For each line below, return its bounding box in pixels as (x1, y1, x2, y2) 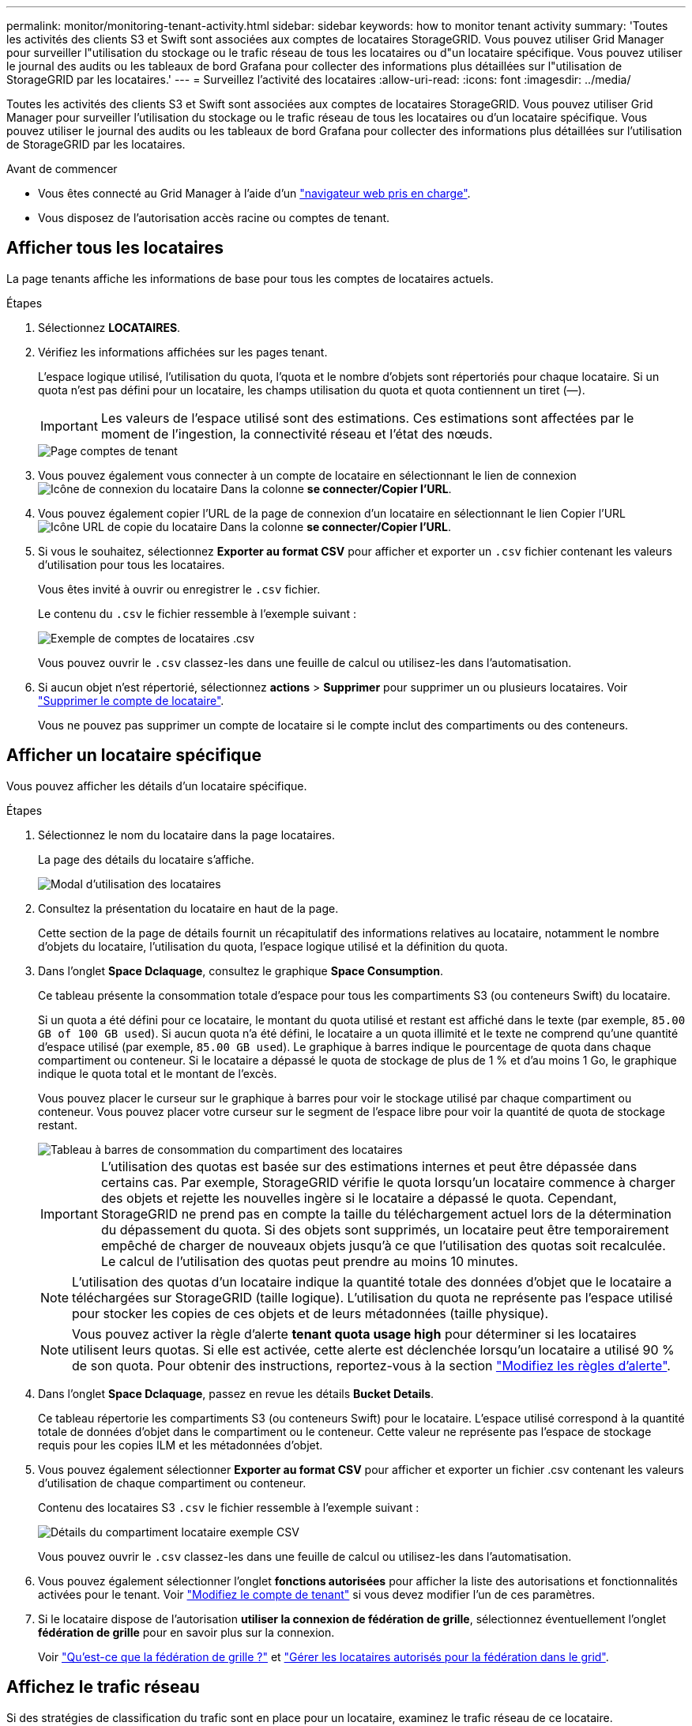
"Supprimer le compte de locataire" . (38, 693, 224, 707)
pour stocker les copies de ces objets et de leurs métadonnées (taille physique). (72, 1305, 549, 1321)
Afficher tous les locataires (6, 238, 224, 258)
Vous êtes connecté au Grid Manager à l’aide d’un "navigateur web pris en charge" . (38, 187, 471, 200)
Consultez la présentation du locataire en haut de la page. (38, 901, 339, 915)
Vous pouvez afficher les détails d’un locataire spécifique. (6, 778, 307, 793)
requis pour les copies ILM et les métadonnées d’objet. (38, 1438, 323, 1452)
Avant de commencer (6, 162, 118, 175)
